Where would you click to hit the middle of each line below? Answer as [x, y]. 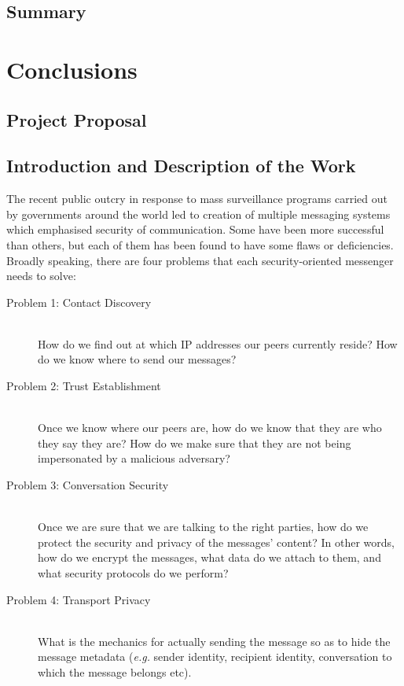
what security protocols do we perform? [133, 573]
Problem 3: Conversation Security [88, 485]
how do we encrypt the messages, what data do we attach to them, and [209, 557]
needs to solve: [41, 276]
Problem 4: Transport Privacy [79, 599]
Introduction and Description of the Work [181, 166]
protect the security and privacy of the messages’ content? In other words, [216, 542]
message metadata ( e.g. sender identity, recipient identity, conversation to [215, 656]
